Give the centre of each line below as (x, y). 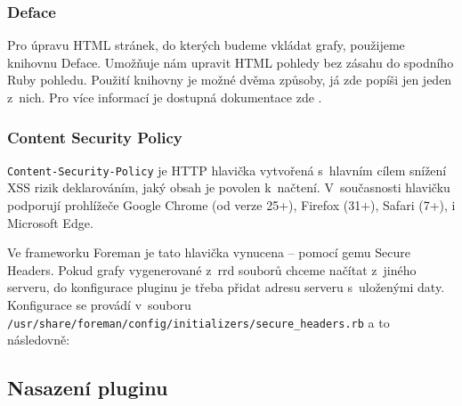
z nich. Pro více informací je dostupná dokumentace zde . (165, 97)
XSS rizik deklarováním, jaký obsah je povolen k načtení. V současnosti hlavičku (229, 187)
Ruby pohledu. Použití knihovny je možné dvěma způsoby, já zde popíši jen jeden (230, 80)
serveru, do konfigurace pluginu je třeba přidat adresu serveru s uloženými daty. (226, 287)
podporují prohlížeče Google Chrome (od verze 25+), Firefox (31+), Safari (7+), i (231, 205)
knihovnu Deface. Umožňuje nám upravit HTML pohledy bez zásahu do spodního (231, 62)
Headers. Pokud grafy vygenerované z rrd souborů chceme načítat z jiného (212, 269)
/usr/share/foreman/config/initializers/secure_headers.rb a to (199, 322)
